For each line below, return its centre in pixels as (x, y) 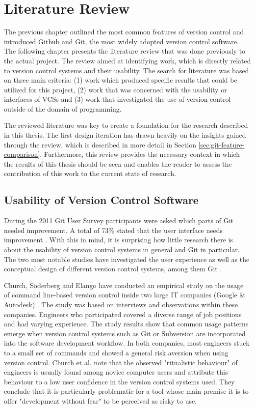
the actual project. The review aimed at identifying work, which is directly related (127, 60)
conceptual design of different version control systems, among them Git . (113, 269)
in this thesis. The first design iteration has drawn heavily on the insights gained (125, 135)
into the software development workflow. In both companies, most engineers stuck (127, 343)
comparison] (22, 154)
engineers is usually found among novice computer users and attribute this (116, 372)
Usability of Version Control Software (101, 200)
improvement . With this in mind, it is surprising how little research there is (118, 240)
